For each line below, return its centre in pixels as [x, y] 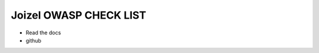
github [33, 40]
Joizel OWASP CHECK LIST [79, 15]
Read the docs [43, 33]
